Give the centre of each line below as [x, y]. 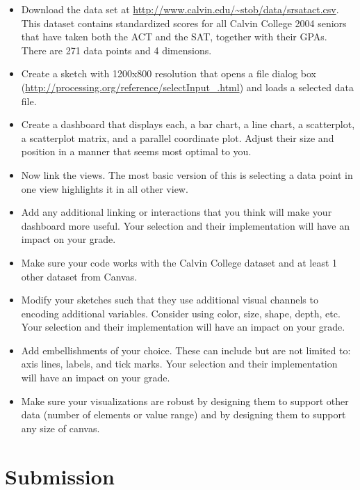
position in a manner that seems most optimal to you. [136, 151]
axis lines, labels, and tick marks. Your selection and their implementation [179, 364]
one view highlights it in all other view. [105, 188]
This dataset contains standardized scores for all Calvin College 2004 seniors [184, 23]
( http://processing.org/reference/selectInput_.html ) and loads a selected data [187, 87]
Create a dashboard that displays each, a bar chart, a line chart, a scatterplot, [188, 124]
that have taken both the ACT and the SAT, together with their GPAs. [174, 37]
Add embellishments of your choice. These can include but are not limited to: [186, 350]
